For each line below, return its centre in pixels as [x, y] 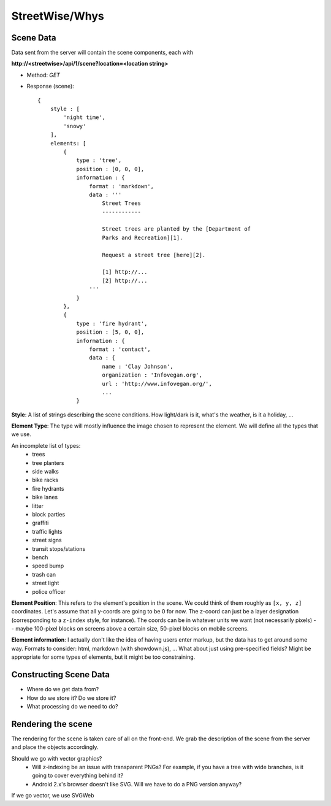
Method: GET [44, 75]
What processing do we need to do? [72, 706]
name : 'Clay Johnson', [138, 366]
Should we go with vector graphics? [57, 758]
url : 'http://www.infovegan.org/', [157, 384]
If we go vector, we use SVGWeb [53, 796]
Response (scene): [51, 86]
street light [46, 583]
